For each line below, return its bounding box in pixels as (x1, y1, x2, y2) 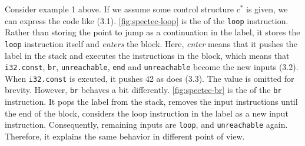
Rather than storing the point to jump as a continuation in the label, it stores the (5, 26, 300, 38)
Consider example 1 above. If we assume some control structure (5, 3, 234, 15)
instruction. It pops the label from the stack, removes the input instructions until (5, 95, 298, 108)
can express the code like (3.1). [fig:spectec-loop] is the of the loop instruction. (5, 14, 289, 26)
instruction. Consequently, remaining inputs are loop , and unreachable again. (5, 118, 288, 131)
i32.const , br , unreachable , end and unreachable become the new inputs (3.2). (5, 61, 299, 73)
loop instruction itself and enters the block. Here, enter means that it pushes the (5, 37, 297, 49)
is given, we (246, 3, 288, 15)
